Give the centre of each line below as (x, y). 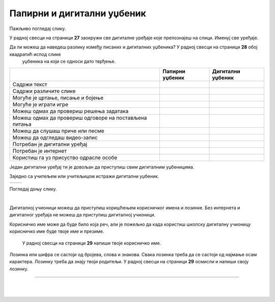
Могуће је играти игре (40, 104)
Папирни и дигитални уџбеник (78, 13)
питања (22, 124)
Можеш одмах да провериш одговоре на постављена (80, 118)
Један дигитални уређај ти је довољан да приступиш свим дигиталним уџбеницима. (102, 167)
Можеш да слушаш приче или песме (58, 131)
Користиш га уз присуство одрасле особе (65, 157)
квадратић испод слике (35, 54)
